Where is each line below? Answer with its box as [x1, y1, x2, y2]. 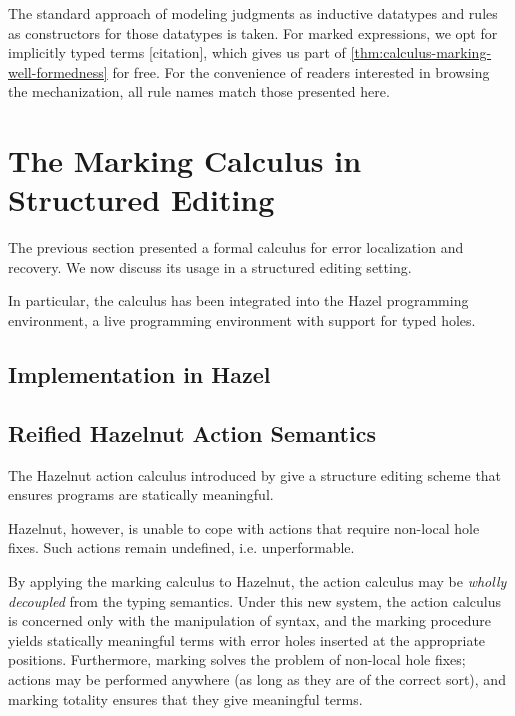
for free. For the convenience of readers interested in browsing [112, 61, 490, 82]
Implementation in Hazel [8, 359, 271, 390]
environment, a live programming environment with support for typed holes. [8, 310, 476, 331]
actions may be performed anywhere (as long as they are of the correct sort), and [8, 668, 506, 689]
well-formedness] [8, 61, 108, 82]
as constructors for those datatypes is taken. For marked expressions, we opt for [8, 22, 498, 43]
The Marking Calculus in [8, 140, 362, 181]
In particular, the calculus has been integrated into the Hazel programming [8, 290, 469, 311]
